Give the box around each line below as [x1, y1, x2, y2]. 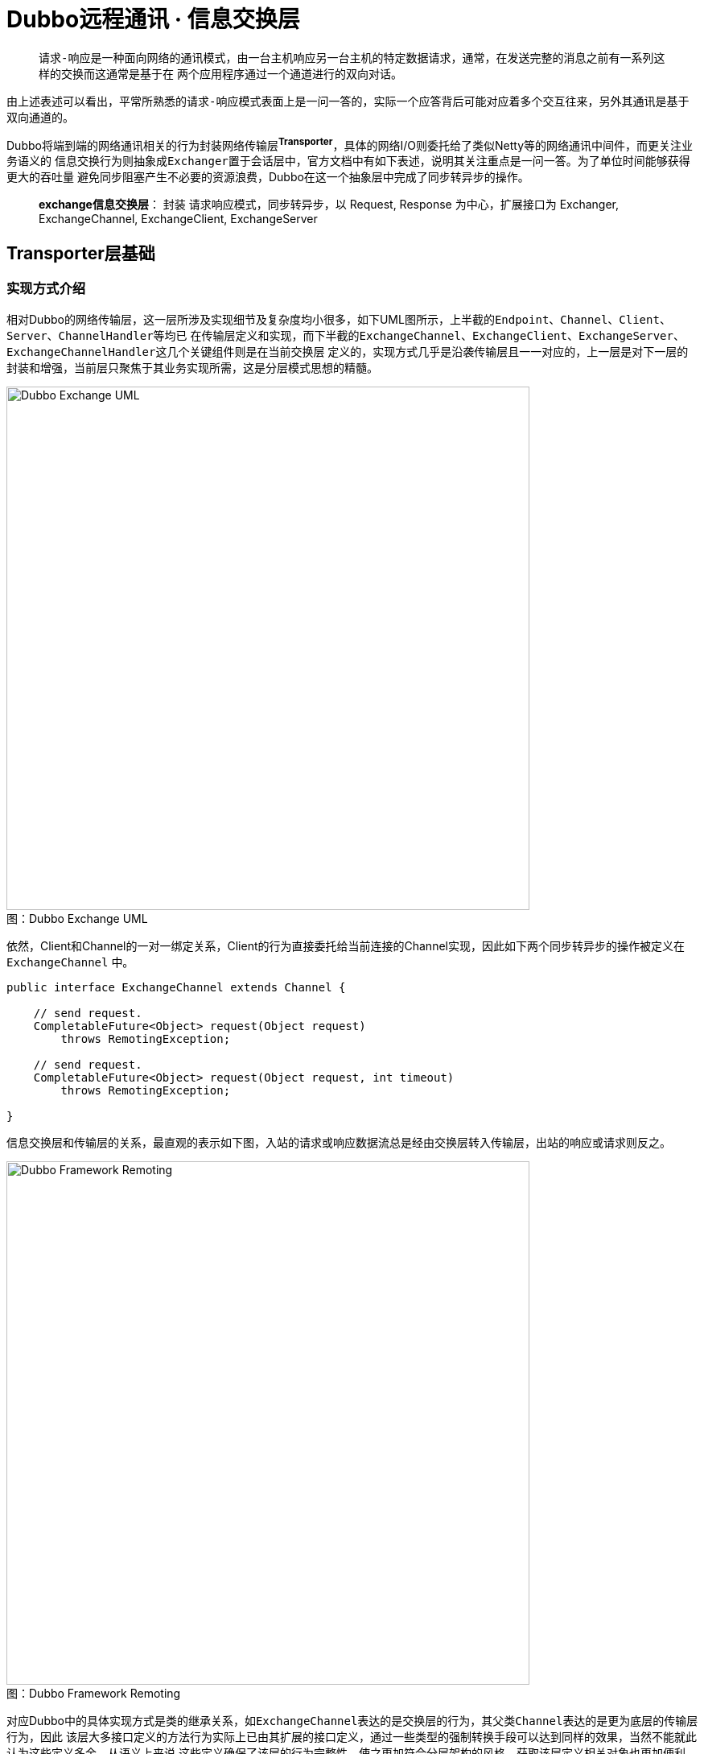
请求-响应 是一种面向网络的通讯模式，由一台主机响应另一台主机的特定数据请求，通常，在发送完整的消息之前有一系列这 [39, 50, 665, 64]
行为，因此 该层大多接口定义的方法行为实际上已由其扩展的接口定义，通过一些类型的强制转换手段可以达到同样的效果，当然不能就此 [6, 1729, 697, 1744]
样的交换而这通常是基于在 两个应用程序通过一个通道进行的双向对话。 [39, 66, 402, 81]
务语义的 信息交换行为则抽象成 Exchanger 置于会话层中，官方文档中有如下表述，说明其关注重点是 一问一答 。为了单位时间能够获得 [6, 154, 690, 168]
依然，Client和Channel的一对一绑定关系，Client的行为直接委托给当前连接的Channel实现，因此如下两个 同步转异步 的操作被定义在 [6, 938, 685, 953]
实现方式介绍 [6, 280, 86, 297]
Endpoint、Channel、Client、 [494, 312, 671, 326]
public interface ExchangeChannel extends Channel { [6, 980, 346, 994]
